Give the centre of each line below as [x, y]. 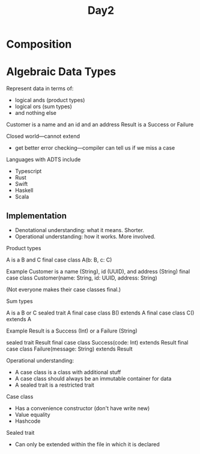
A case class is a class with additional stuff [68, 372]
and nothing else [36, 113]
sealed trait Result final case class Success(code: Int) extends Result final [97, 342]
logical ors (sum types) [43, 106]
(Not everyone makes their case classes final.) [64, 289]
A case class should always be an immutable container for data [93, 378]
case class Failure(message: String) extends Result [69, 349]
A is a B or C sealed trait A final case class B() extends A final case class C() [100, 313]
